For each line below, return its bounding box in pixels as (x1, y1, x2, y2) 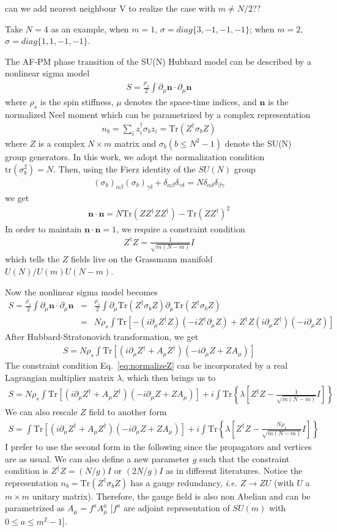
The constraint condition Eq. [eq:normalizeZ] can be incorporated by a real (5, 359, 288, 372)
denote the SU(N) (224, 136, 292, 149)
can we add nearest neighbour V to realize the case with (5, 2, 216, 14)
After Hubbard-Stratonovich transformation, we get (5, 330, 199, 343)
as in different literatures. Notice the (166, 464, 303, 477)
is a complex (38, 136, 85, 149)
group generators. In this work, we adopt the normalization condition (5, 150, 265, 163)
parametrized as (5, 501, 65, 514)
